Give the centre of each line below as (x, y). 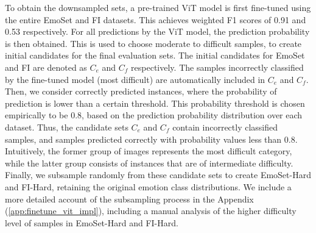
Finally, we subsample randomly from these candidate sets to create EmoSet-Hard (158, 175)
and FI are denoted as (46, 67)
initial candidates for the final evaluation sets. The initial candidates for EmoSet (155, 55)
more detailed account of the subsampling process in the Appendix (129, 199)
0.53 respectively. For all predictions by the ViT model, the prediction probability (157, 31)
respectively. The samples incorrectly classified (217, 67)
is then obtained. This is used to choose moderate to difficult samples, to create (153, 43)
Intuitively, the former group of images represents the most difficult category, (149, 151)
